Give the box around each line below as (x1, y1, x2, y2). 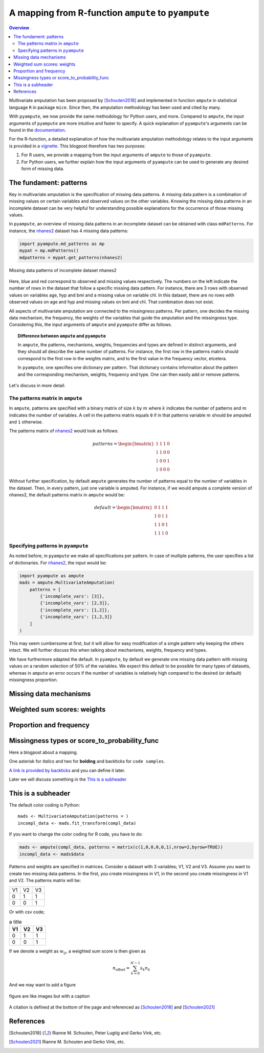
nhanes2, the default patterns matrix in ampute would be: (9, 492, 125, 498)
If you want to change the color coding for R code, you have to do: (9, 831, 143, 837)
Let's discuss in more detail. (9, 383, 66, 389)
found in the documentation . (9, 127, 66, 133)
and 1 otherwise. (9, 419, 44, 425)
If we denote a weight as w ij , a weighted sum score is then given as (9, 948, 146, 955)
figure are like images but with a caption (9, 993, 90, 999)
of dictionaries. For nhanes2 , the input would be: (9, 560, 107, 565)
